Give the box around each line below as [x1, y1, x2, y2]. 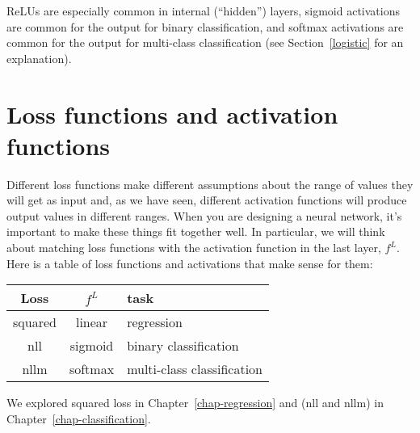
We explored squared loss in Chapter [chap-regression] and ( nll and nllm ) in [6, 394, 384, 411]
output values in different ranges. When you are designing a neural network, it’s [6, 207, 402, 224]
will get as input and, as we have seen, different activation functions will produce [6, 191, 407, 208]
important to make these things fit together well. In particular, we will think [6, 223, 385, 240]
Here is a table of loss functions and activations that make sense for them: [6, 254, 373, 271]
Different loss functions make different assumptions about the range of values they [6, 175, 414, 192]
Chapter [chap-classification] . [6, 410, 151, 427]
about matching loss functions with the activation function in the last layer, [6, 239, 381, 256]
